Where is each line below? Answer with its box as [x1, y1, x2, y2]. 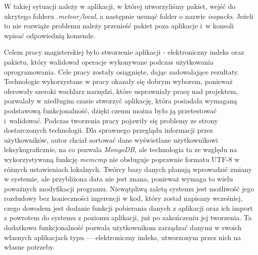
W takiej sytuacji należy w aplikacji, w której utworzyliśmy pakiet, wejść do [4, 1, 236, 11]
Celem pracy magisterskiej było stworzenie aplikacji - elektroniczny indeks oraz [4, 47, 244, 57]
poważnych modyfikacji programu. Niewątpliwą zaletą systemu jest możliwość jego [4, 183, 254, 193]
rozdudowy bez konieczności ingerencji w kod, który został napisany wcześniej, [4, 193, 243, 203]
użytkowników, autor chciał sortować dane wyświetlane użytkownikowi [4, 134, 218, 145]
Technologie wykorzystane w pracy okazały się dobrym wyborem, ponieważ [4, 76, 233, 86]
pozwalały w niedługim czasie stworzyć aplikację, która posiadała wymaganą [4, 95, 237, 106]
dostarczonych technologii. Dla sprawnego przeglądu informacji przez [4, 125, 213, 135]
